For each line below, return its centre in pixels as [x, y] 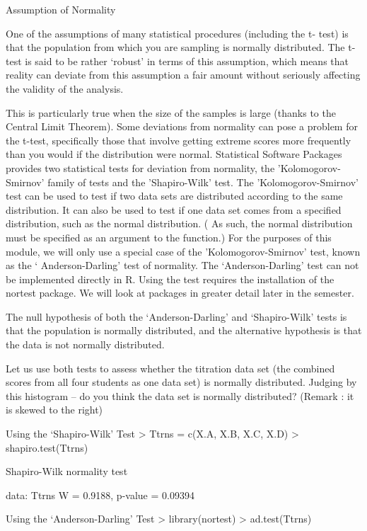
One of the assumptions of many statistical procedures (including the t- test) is [177, 33]
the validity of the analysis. [65, 88]
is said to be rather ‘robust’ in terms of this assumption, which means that [187, 61]
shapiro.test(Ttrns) [47, 447]
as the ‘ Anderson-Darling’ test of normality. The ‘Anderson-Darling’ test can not [182, 265]
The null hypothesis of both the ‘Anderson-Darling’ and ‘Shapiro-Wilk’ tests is [176, 316]
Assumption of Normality [61, 9]
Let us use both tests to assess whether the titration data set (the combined [170, 368]
